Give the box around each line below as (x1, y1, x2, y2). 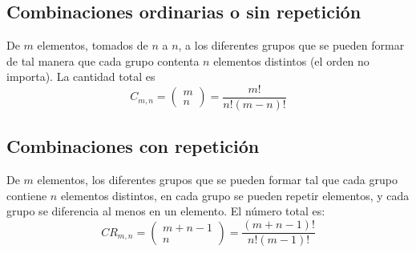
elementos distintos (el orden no (213, 52, 370, 69)
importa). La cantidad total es (6, 68, 155, 85)
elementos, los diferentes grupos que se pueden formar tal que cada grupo (37, 171, 398, 188)
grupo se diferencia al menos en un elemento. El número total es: (6, 203, 325, 219)
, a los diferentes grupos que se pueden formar (178, 37, 405, 54)
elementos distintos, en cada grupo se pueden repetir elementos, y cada (60, 187, 410, 203)
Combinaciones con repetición (6, 134, 260, 159)
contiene (6, 187, 47, 203)
